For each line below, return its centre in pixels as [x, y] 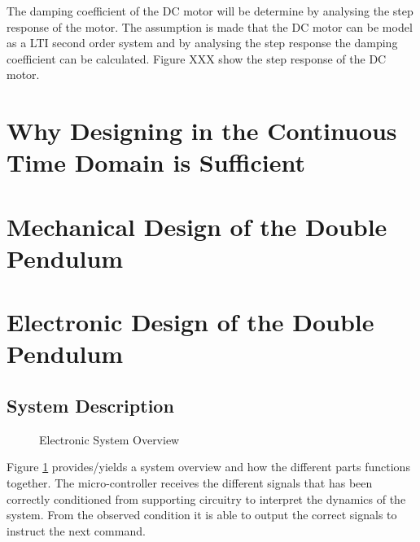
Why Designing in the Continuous [202, 131]
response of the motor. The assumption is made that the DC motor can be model [210, 26]
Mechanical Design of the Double [197, 226]
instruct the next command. [76, 530]
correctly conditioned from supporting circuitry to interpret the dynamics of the [206, 498]
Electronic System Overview [109, 439]
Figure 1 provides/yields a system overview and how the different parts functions [208, 467]
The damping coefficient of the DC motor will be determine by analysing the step [210, 11]
